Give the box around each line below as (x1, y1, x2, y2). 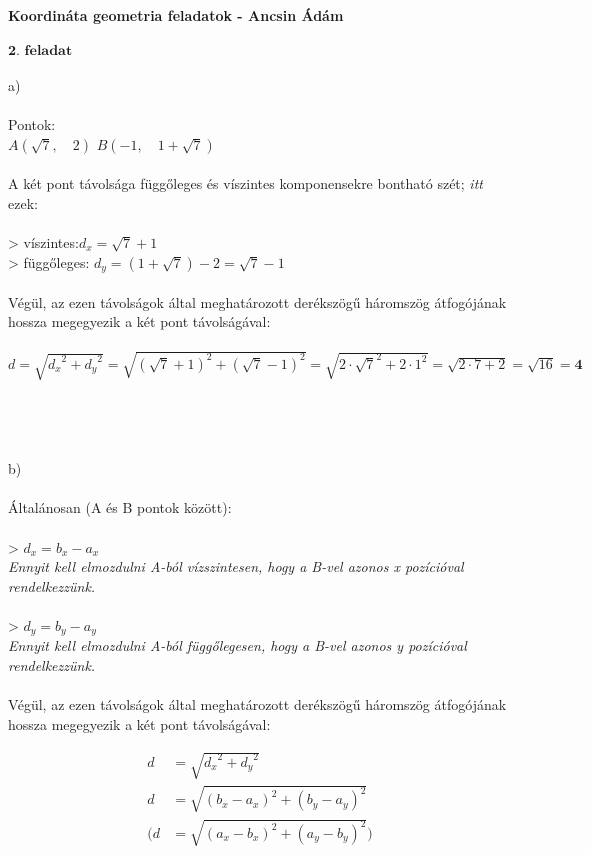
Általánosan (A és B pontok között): (8, 497, 232, 518)
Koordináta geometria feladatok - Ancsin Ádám (8, 5, 344, 25)
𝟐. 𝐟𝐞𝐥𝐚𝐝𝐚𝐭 (8, 44, 73, 59)
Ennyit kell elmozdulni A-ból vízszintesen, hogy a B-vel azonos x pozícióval (8, 556, 464, 577)
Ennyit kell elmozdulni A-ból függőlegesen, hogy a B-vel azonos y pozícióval (8, 635, 467, 656)
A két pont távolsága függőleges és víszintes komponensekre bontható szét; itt (8, 173, 483, 194)
